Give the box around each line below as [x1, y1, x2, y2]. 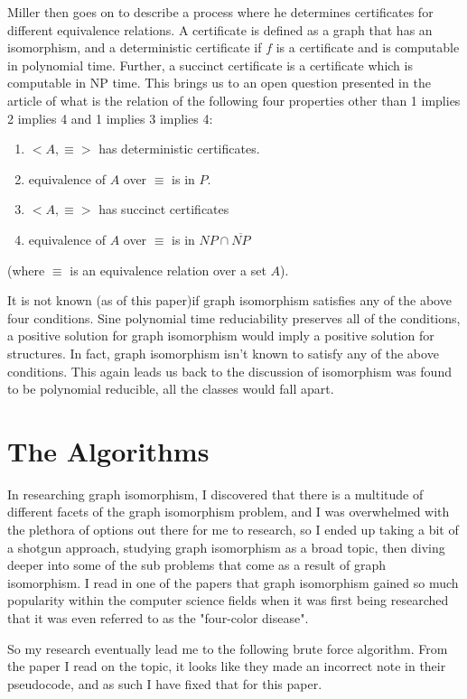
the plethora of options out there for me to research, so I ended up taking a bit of [7, 520, 459, 538]
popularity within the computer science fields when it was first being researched [7, 591, 449, 610]
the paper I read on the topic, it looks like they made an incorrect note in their [7, 657, 446, 676]
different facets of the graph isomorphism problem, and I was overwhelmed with [7, 502, 450, 521]
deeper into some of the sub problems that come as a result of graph [7, 555, 386, 574]
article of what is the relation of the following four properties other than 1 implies [7, 90, 461, 109]
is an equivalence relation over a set [70, 260, 266, 279]
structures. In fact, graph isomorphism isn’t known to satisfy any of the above [7, 343, 439, 362]
